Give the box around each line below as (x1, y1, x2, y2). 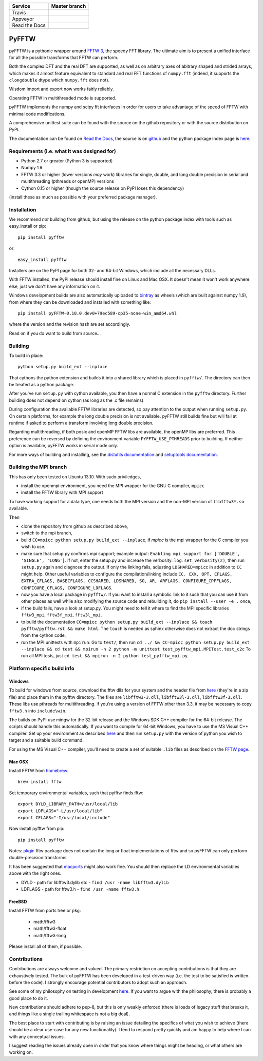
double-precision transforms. (9, 855, 68, 861)
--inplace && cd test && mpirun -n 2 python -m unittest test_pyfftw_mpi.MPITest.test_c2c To (21, 646, 251, 652)
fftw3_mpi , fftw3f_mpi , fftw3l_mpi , (21, 612, 102, 618)
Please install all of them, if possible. (9, 943, 82, 949)
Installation (9, 206, 37, 213)
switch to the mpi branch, (21, 530, 73, 536)
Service (12, 3, 31, 9)
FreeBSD (9, 899, 27, 904)
